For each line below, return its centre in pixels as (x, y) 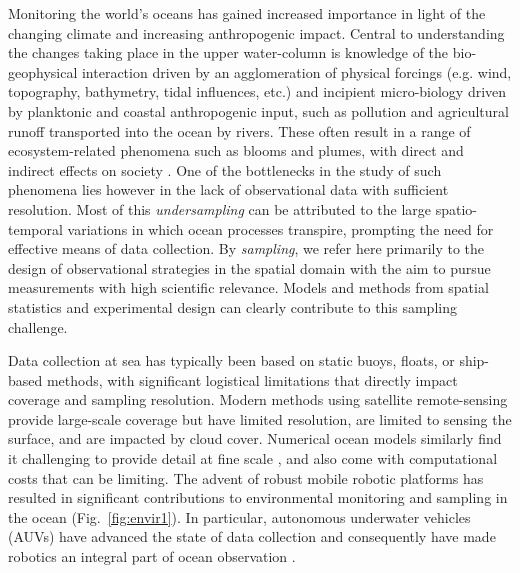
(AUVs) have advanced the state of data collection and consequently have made (252, 536)
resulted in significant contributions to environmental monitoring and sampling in (258, 497)
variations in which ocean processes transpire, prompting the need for (280, 228)
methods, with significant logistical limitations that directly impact (252, 379)
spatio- (456, 208)
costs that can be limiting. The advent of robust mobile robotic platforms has (246, 477)
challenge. (38, 326)
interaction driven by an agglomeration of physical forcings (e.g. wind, (296, 71)
